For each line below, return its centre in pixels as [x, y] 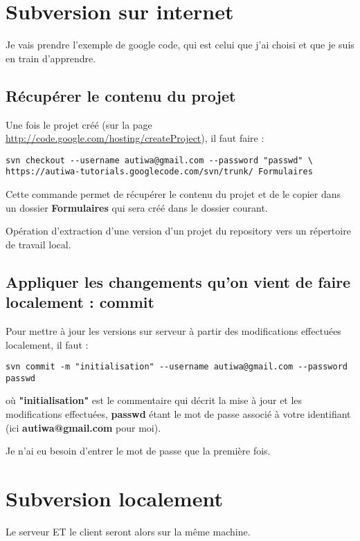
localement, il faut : [47, 344]
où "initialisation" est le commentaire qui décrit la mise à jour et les [154, 400]
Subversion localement [114, 498]
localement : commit [80, 302]
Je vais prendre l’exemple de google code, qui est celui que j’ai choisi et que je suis [180, 45]
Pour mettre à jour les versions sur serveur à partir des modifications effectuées [173, 330]
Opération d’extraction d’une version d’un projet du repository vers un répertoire [178, 231]
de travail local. [38, 244]
